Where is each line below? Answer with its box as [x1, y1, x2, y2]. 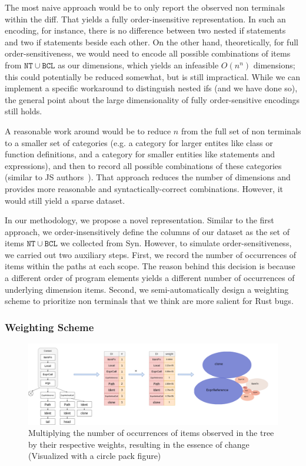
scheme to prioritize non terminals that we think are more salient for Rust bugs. [5, 295, 294, 307]
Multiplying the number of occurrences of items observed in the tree [28, 427, 274, 439]
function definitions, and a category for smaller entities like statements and [5, 148, 275, 160]
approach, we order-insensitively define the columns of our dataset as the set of [5, 225, 290, 237]
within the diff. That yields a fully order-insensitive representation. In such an [5, 12, 286, 25]
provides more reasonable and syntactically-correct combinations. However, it [5, 182, 284, 194]
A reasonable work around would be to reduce [5, 124, 171, 137]
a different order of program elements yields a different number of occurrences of [5, 272, 295, 284]
